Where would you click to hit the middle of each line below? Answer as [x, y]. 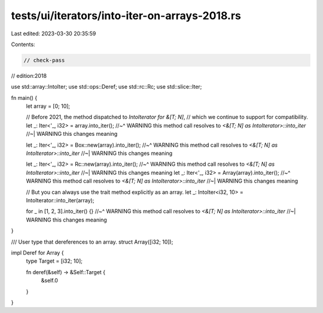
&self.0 [49, 281]
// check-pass [44, 60]
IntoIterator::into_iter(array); [60, 200]
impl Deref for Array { [37, 253]
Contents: [23, 44]
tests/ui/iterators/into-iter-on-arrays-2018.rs [126, 16]
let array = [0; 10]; [48, 106]
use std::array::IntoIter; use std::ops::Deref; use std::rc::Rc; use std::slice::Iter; [106, 87]
